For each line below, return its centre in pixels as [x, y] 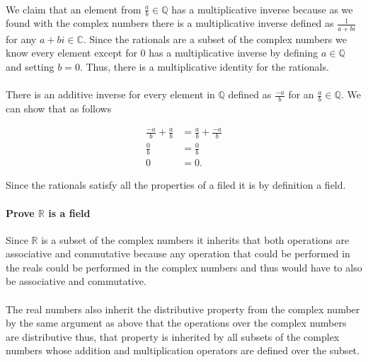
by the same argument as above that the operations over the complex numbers [176, 323]
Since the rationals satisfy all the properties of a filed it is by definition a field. [176, 185]
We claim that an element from [74, 9]
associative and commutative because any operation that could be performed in [178, 253]
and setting [30, 66]
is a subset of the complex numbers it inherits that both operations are [195, 239]
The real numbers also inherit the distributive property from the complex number [183, 309]
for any [21, 39]
